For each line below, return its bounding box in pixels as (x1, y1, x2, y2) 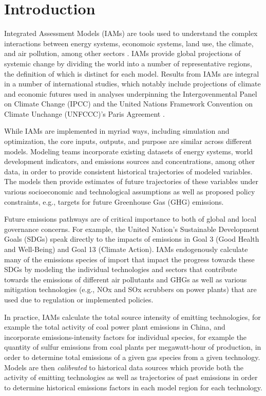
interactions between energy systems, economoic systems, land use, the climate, (4, 38, 254, 48)
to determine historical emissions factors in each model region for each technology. (4, 382, 262, 392)
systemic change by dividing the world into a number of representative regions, (4, 58, 252, 68)
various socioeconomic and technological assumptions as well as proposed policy (4, 186, 255, 197)
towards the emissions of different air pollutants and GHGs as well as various (4, 274, 247, 284)
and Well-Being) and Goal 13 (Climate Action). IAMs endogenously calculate (4, 244, 248, 254)
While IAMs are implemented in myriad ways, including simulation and (4, 125, 230, 136)
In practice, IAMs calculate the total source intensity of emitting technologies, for (4, 311, 261, 322)
